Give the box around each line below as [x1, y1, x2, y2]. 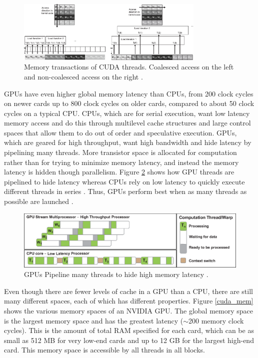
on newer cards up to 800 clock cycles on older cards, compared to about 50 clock [4, 98, 254, 108]
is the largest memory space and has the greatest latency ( [4, 315, 183, 325]
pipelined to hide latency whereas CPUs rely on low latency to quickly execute [4, 176, 245, 186]
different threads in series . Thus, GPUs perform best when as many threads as [4, 186, 247, 196]
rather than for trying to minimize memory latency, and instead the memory [4, 156, 239, 167]
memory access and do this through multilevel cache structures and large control [4, 117, 251, 128]
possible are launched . [4, 196, 73, 206]
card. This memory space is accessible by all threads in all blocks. [4, 344, 205, 355]
